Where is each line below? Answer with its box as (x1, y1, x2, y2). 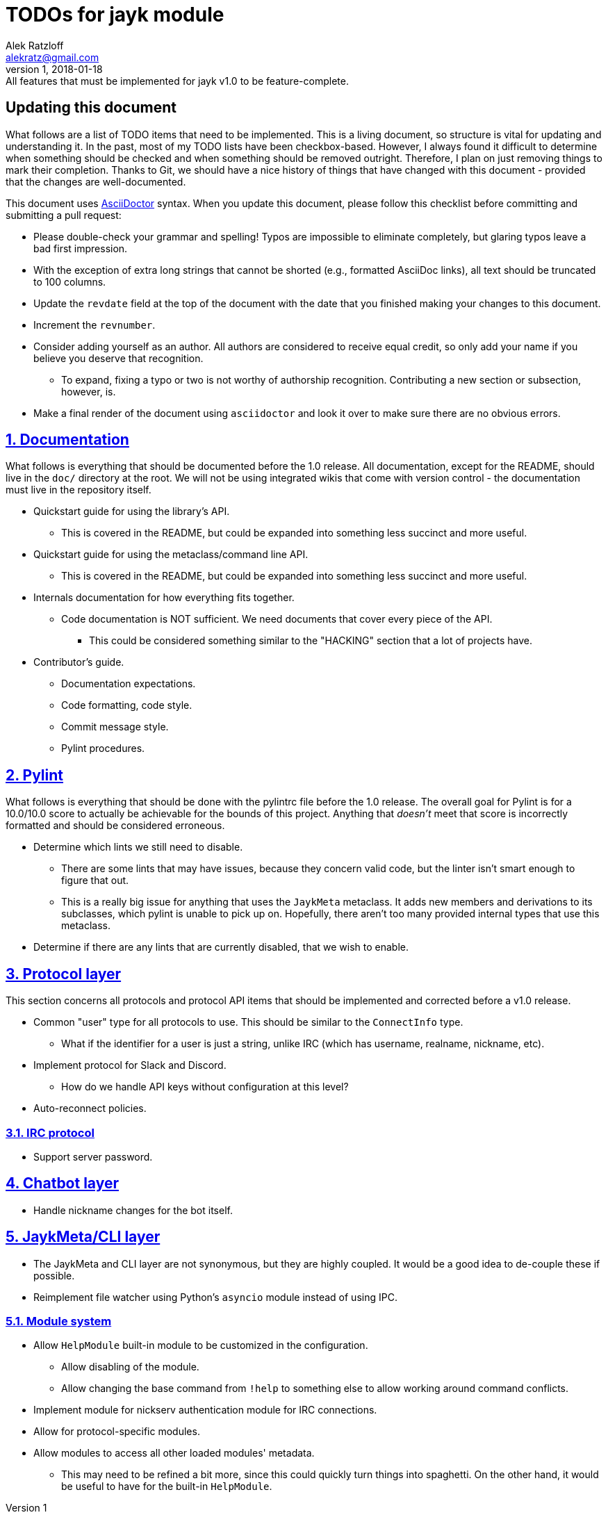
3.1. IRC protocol (6, 1125, 95, 1140)
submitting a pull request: (6, 208, 122, 221)
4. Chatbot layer (6, 1174, 120, 1193)
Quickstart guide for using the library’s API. (33, 505, 230, 518)
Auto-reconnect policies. (33, 1102, 147, 1115)
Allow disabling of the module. (61, 1361, 199, 1373)
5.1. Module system (6, 1313, 112, 1328)
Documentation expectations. (61, 678, 196, 690)
